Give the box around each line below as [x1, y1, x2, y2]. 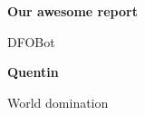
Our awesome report [7, 2, 138, 20]
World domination [7, 92, 109, 111]
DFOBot [7, 32, 55, 51]
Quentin [7, 62, 59, 81]
